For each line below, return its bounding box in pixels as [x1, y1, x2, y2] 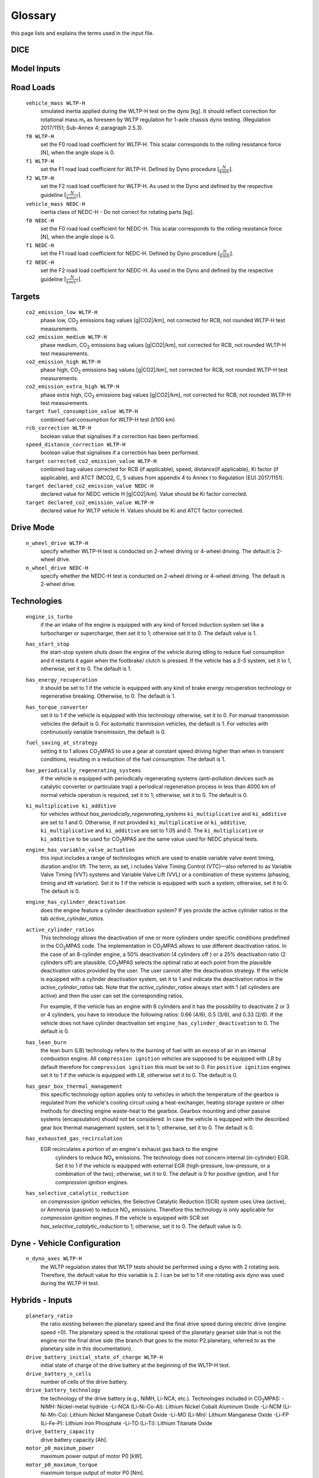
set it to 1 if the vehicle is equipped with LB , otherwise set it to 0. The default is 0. [40, 1072, 238, 1079]
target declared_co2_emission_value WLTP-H [25, 499, 154, 505]
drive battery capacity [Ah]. [40, 1436, 108, 1443]
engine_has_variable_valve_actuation [25, 847, 135, 854]
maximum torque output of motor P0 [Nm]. [40, 1469, 145, 1476]
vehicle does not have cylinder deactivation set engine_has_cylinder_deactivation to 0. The [40, 1019, 280, 1026]
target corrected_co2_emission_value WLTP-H [25, 458, 157, 464]
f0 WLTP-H [25, 133, 54, 140]
